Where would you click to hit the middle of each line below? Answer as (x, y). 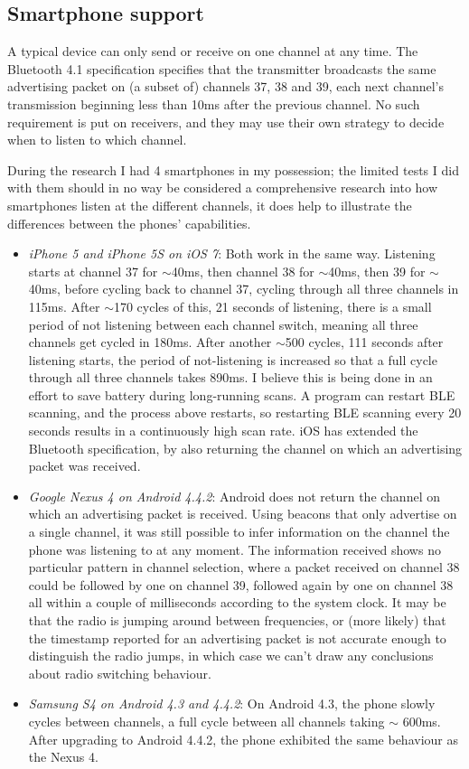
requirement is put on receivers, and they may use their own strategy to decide (226, 122)
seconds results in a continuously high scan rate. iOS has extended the (223, 431)
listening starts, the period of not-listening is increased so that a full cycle (233, 359)
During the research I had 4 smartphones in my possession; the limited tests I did (233, 169)
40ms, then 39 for (377, 271)
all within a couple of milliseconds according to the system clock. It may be (237, 602)
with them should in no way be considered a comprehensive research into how (223, 188)
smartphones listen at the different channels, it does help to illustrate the (210, 205)
